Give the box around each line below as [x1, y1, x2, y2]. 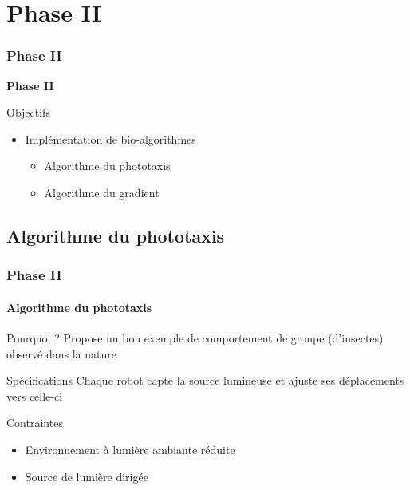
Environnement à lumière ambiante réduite [25, 441, 235, 457]
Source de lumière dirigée [25, 468, 148, 484]
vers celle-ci [6, 387, 63, 404]
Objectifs [6, 104, 50, 121]
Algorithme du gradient [44, 184, 160, 200]
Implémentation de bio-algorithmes [25, 130, 196, 147]
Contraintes [6, 414, 63, 431]
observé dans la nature [6, 345, 116, 362]
